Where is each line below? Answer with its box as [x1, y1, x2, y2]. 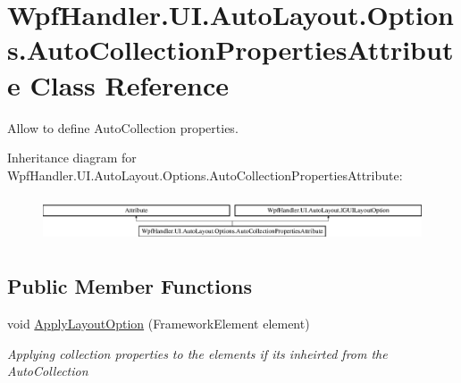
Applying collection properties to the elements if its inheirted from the [7, 344, 388, 362]
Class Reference [29, 66, 229, 103]
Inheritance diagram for [7, 148, 137, 167]
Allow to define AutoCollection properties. [7, 118, 239, 137]
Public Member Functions [7, 272, 252, 300]
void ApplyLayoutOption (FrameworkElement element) [7, 313, 310, 332]
